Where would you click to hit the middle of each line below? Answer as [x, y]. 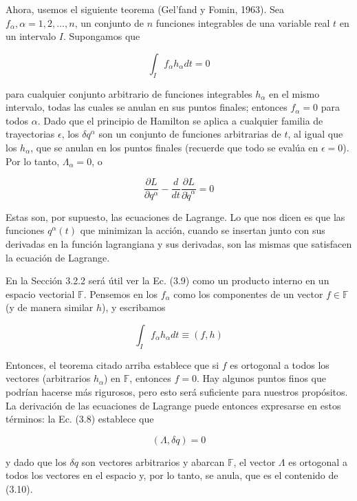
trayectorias [30, 134]
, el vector [255, 461]
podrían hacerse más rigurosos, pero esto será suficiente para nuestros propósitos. [177, 391]
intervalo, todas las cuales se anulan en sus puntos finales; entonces [147, 107]
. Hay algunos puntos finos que [261, 378]
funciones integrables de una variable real [243, 22]
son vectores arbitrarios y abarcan [153, 461]
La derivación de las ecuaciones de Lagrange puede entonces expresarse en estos [173, 405]
